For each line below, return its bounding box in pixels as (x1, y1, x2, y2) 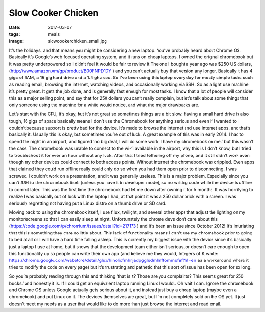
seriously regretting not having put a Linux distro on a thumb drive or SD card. (9, 200, 167, 206)
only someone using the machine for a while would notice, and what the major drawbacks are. (9, 102, 200, 108)
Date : (9, 25, 21, 30)
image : (9, 38, 24, 44)
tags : (9, 31, 20, 37)
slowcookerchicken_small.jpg (48, 38, 107, 44)
